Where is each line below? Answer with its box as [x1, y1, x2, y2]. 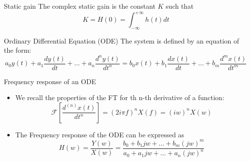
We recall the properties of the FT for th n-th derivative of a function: [15, 92, 224, 102]
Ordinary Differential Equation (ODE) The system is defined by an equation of [4, 35, 239, 45]
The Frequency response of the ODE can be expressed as [15, 129, 185, 139]
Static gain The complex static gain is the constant [4, 1, 156, 11]
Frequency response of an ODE [4, 76, 96, 86]
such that [166, 1, 194, 11]
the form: [4, 45, 31, 55]
